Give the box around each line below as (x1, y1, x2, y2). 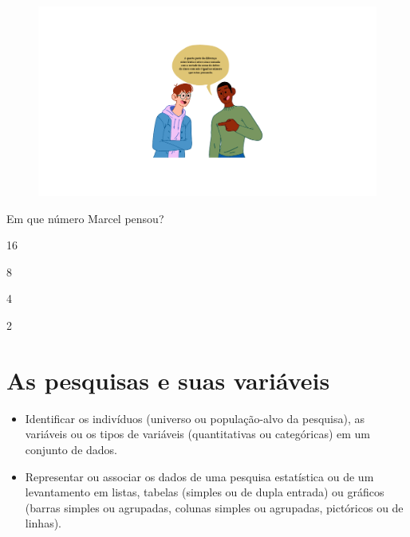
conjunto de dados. (25, 441, 118, 457)
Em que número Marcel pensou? (6, 210, 164, 226)
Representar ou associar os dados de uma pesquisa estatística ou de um (25, 468, 374, 484)
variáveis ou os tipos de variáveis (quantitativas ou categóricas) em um (25, 425, 370, 442)
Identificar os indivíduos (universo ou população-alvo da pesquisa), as (25, 410, 365, 426)
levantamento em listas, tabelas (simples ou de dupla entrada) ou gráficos (25, 484, 384, 500)
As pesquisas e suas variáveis (6, 363, 330, 396)
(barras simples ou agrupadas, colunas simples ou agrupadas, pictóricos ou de (25, 499, 404, 515)
